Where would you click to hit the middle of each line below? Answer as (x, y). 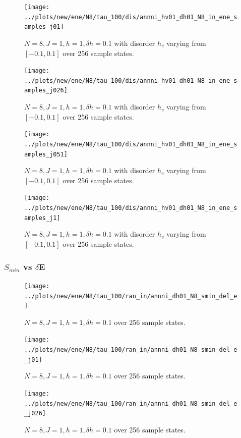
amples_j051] (46, 154)
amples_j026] (46, 91)
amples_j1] (42, 218)
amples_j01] (44, 27)
